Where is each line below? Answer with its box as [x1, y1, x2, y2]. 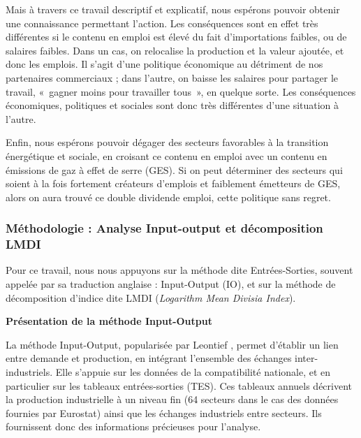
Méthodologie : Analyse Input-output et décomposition [6, 219, 323, 237]
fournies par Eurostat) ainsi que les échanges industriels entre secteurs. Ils [6, 405, 322, 420]
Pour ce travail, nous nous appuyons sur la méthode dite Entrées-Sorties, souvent [6, 263, 353, 277]
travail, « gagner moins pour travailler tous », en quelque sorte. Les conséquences [6, 84, 356, 98]
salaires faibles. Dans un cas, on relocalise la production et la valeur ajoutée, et [6, 43, 344, 57]
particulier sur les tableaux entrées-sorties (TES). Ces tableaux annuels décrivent [6, 378, 353, 393]
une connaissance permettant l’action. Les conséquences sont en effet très [6, 15, 318, 30]
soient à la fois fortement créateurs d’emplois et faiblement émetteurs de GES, [6, 176, 341, 191]
